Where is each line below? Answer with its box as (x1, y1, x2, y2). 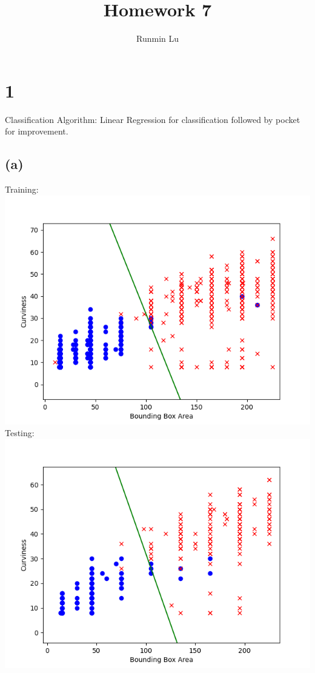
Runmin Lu (136, 32, 179, 45)
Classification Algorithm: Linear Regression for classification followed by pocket (5, 113, 300, 125)
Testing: (5, 426, 35, 439)
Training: (5, 183, 39, 196)
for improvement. (5, 125, 68, 138)
